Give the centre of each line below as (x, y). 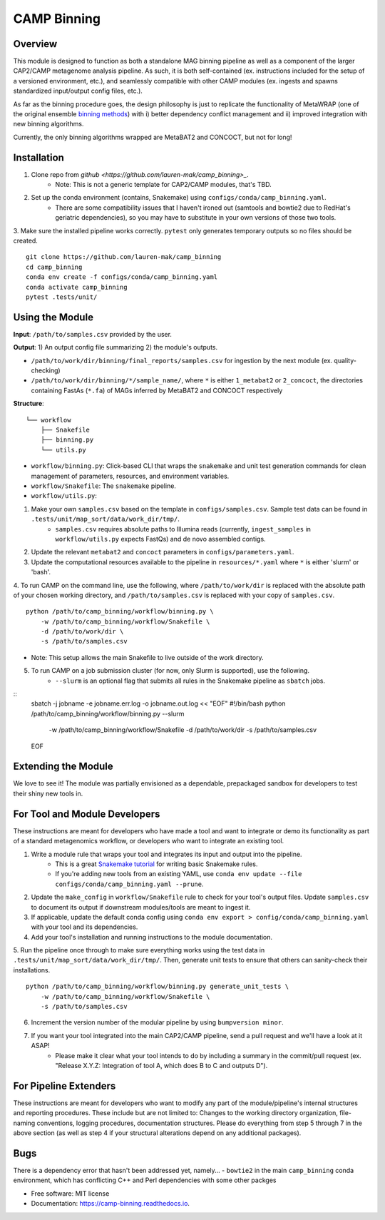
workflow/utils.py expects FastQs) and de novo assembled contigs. (161, 539)
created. (26, 241)
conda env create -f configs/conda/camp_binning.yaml (122, 277)
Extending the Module (63, 767)
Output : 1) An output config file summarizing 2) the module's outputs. (115, 347)
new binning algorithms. (48, 124)
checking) (46, 370)
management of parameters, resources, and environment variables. (130, 476)
